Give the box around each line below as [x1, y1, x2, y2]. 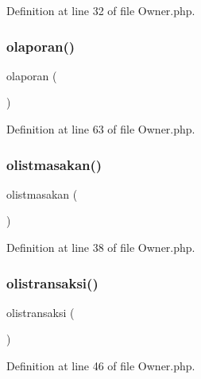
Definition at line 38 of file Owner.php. [6, 239, 195, 255]
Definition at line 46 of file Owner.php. [6, 358, 195, 373]
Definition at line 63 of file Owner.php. [6, 121, 195, 137]
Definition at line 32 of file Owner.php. [6, 2, 195, 18]
